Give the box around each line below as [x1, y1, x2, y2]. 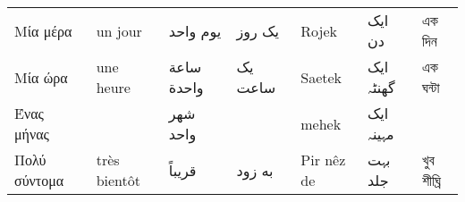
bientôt [96, 170, 141, 190]
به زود [236, 159, 274, 181]
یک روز [236, 20, 279, 41]
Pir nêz [300, 149, 346, 170]
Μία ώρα [14, 66, 68, 88]
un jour [96, 20, 142, 41]
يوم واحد [168, 20, 222, 41]
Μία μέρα [14, 20, 72, 41]
